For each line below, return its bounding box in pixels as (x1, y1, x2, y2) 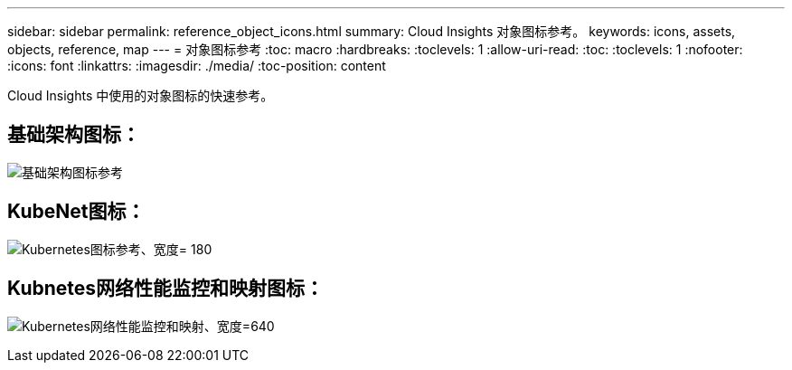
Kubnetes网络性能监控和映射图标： (7, 277, 325, 300)
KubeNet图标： (7, 200, 146, 223)
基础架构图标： (7, 123, 140, 147)
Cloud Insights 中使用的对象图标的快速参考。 (7, 88, 274, 103)
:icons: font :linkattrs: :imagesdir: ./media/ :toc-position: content (7, 58, 386, 73)
